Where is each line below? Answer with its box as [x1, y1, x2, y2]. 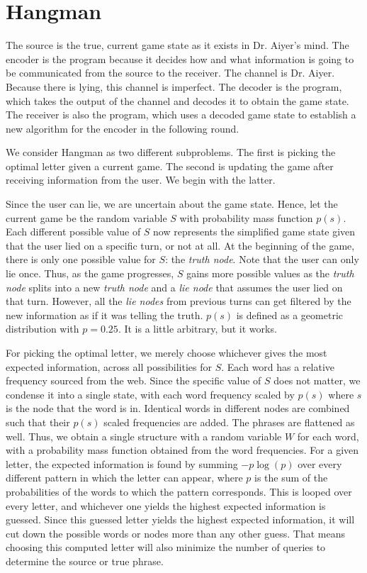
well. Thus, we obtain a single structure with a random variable [6, 428, 282, 443]
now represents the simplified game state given [153, 224, 356, 239]
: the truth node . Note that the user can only [165, 252, 359, 267]
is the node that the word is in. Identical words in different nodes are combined [6, 401, 350, 416]
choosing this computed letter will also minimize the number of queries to [6, 540, 326, 555]
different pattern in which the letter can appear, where [6, 470, 243, 485]
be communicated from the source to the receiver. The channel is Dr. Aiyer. [6, 65, 335, 80]
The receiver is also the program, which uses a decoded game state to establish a [6, 107, 356, 122]
